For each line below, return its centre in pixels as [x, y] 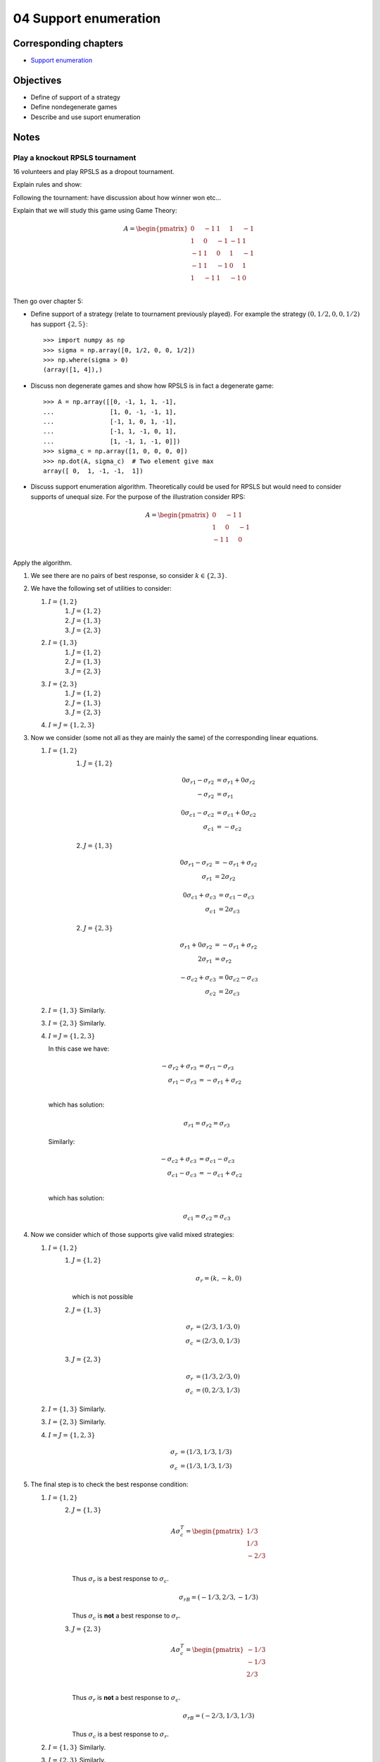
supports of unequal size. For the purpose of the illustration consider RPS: [138, 496]
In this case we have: [79, 1048]
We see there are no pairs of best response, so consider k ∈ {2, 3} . [129, 576]
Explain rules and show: [47, 185]
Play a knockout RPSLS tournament [75, 157]
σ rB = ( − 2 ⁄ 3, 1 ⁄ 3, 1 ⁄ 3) [218, 1716]
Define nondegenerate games [74, 107]
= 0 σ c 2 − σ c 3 [238, 978]
